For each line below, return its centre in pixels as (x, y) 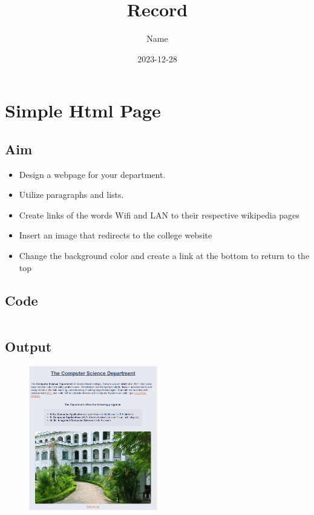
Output (28, 346)
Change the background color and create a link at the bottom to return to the (164, 256)
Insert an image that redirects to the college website (116, 235)
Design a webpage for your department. (92, 174)
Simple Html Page (83, 110)
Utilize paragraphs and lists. (71, 195)
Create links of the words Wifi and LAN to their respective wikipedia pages (159, 215)
